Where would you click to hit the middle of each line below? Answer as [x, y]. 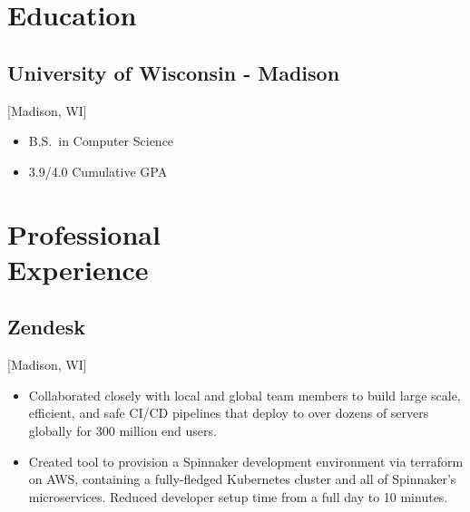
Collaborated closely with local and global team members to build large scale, [245, 395]
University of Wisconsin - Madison [174, 72]
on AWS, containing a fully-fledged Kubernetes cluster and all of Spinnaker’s [242, 479]
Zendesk [47, 327]
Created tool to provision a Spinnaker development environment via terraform [246, 461]
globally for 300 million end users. [122, 430]
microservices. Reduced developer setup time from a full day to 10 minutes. [238, 496]
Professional [84, 233]
